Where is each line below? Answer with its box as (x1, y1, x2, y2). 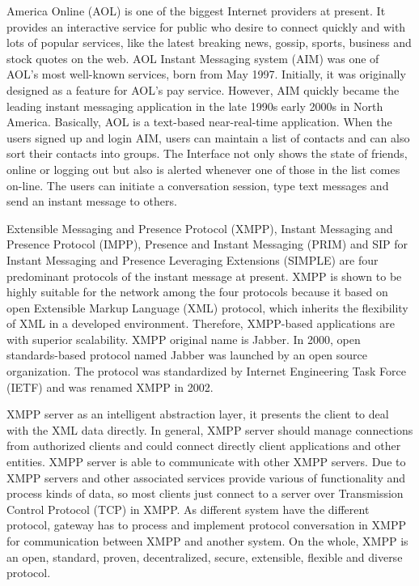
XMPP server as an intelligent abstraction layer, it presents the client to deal (6, 406, 389, 423)
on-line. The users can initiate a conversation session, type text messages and (6, 176, 389, 193)
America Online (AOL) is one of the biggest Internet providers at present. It (6, 2, 386, 19)
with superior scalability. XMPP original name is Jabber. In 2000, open (6, 330, 361, 347)
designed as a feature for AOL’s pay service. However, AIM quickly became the (6, 81, 400, 98)
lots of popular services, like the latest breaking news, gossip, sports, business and (6, 34, 412, 51)
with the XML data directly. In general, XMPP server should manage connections (6, 421, 413, 438)
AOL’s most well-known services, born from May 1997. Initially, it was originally (6, 66, 406, 83)
